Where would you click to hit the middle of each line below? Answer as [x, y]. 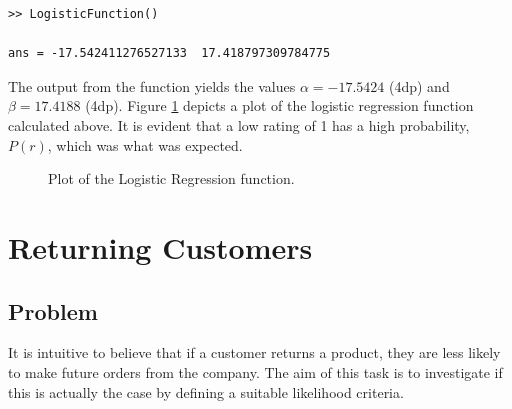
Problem [53, 310]
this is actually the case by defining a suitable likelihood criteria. [206, 391]
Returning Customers [160, 246]
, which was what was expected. [145, 144]
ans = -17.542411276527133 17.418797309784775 [169, 53]
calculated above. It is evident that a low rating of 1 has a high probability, [239, 124]
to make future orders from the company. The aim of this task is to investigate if [255, 371]
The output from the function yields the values [152, 85]
